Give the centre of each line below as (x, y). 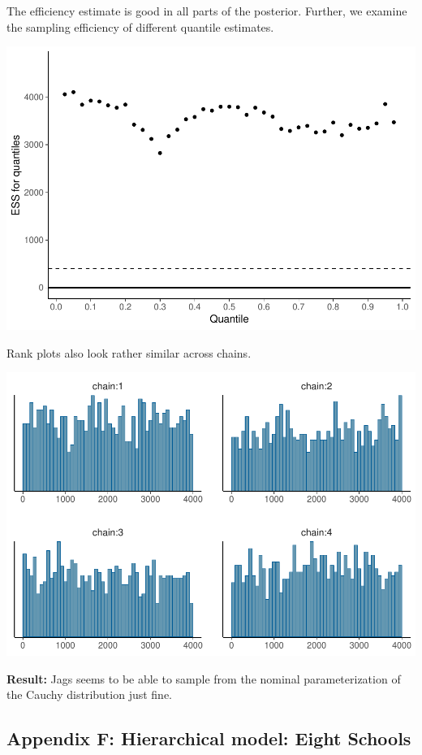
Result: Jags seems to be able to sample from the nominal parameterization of (204, 678)
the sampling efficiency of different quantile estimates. (140, 26)
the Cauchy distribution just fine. (90, 694)
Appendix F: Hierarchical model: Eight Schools (209, 738)
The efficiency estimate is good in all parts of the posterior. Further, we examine (207, 11)
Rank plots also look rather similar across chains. (129, 352)
